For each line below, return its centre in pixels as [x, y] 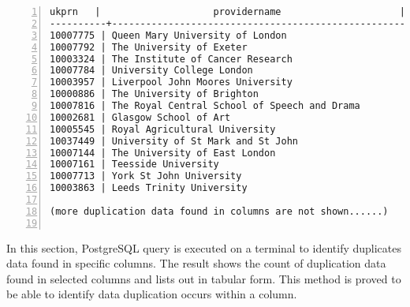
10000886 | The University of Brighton [154, 94]
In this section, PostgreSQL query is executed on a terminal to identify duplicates [204, 247]
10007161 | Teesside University [134, 165]
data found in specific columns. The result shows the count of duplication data [196, 263]
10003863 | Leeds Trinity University [149, 188]
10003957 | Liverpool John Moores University [171, 82]
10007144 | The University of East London [163, 153]
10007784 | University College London [151, 71]
